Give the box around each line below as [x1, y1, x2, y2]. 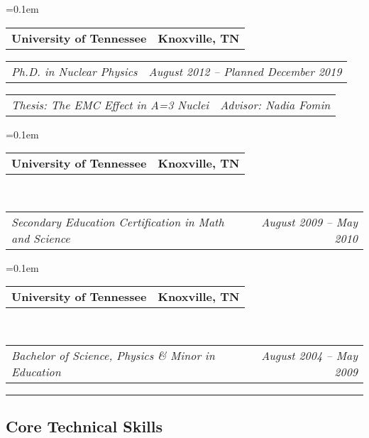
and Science [11, 229, 70, 246]
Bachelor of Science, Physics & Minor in [11, 346, 215, 363]
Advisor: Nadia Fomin [220, 96, 331, 113]
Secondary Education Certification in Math [11, 213, 224, 230]
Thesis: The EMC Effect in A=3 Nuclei [11, 96, 209, 113]
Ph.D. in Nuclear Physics [11, 62, 138, 80]
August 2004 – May [261, 346, 358, 363]
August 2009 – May [261, 213, 358, 230]
